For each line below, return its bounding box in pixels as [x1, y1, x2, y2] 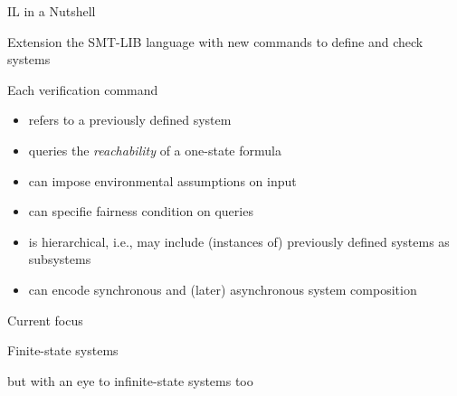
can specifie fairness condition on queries [28, 202, 253, 221]
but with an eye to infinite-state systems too [7, 371, 253, 390]
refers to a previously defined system [28, 110, 232, 129]
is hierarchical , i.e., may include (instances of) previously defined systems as [28, 231, 450, 250]
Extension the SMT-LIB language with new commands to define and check [7, 32, 424, 51]
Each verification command [7, 80, 158, 99]
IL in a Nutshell [7, 2, 96, 20]
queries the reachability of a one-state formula [28, 140, 281, 159]
